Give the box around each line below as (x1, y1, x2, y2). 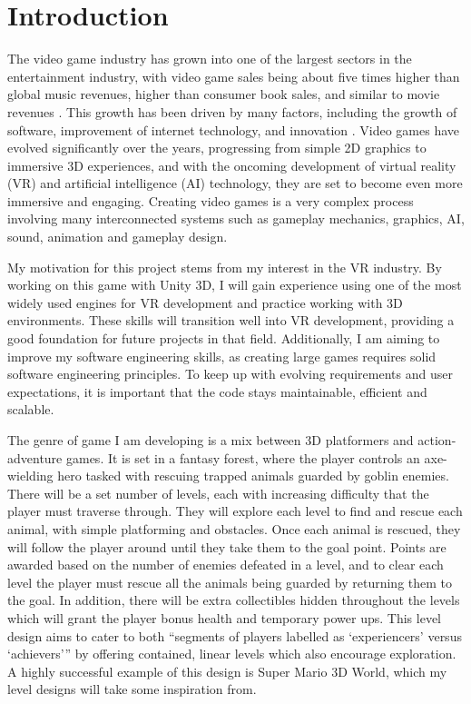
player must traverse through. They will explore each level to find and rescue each (7, 501, 463, 521)
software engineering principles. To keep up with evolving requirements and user (7, 364, 453, 383)
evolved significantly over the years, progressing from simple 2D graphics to (7, 138, 427, 157)
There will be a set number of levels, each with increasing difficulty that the (7, 483, 429, 502)
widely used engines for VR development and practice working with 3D (7, 293, 403, 312)
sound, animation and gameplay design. (7, 227, 228, 246)
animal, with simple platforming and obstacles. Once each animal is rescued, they (7, 519, 461, 538)
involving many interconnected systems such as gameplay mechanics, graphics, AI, (7, 209, 465, 228)
